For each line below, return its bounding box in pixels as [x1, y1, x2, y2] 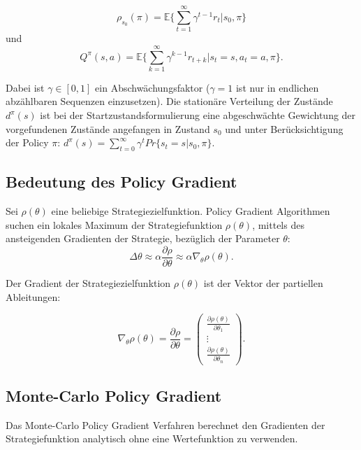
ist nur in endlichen [235, 80, 319, 94]
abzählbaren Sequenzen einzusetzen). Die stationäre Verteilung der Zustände [6, 94, 333, 108]
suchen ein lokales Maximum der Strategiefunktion [6, 217, 223, 232]
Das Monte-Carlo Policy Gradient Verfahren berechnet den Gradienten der [6, 417, 325, 432]
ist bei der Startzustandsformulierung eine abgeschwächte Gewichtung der [40, 108, 356, 122]
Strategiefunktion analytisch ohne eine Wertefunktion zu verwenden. [6, 431, 298, 446]
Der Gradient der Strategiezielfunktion [6, 276, 171, 290]
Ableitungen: [6, 289, 61, 304]
